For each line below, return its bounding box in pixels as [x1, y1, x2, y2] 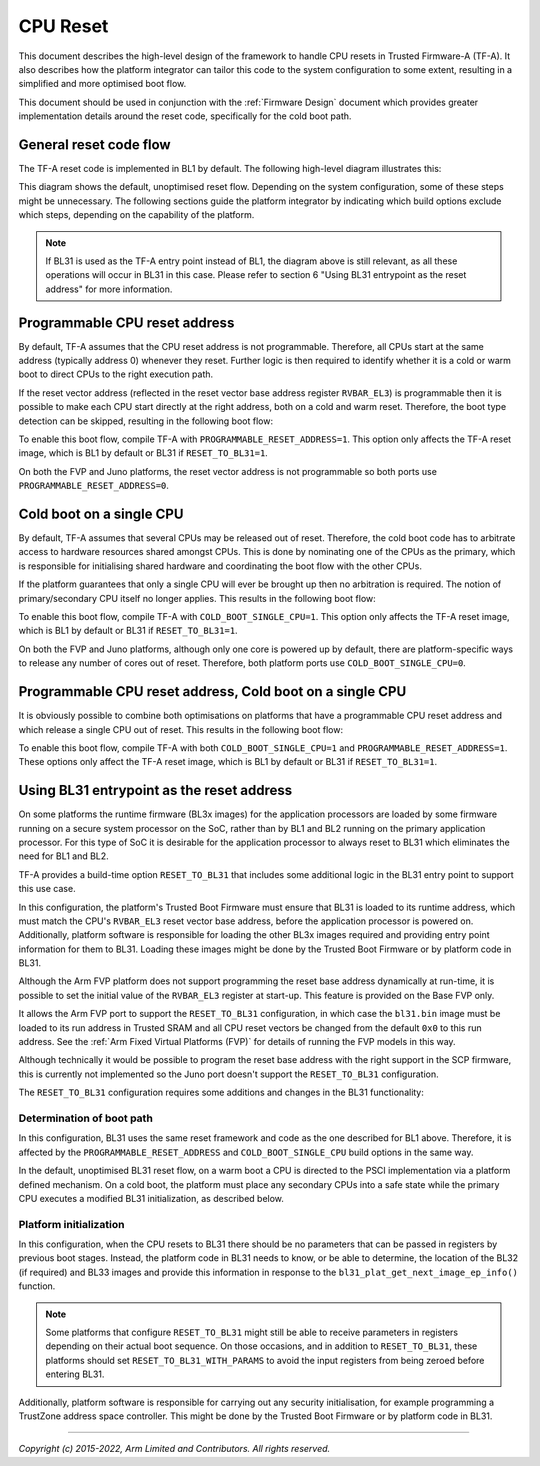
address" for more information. [45, 283, 173, 295]
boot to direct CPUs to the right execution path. [18, 368, 214, 380]
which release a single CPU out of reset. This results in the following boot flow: [18, 723, 344, 735]
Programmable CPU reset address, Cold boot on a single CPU [18, 683, 407, 700]
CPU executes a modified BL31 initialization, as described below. [18, 1192, 285, 1204]
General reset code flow [18, 136, 171, 153]
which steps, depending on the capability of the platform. [18, 209, 255, 221]
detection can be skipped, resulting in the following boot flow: [18, 415, 274, 427]
